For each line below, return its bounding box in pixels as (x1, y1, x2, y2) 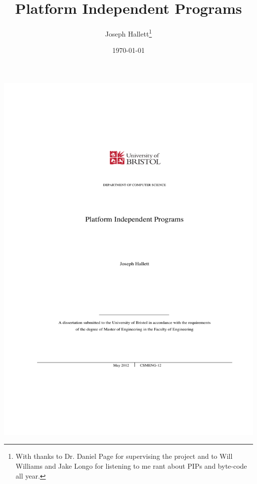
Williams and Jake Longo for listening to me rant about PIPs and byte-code (15, 460, 247, 471)
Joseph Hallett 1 (105, 27, 152, 39)
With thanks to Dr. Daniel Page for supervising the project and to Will (15, 451, 233, 461)
